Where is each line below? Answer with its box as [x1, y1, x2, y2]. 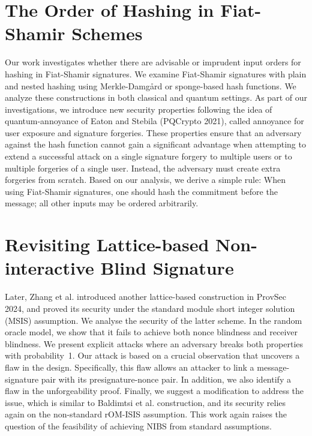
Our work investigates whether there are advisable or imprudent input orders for [5, 56, 301, 68]
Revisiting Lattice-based [5, 232, 209, 257]
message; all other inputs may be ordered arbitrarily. [5, 197, 199, 209]
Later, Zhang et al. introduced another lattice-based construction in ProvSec [5, 290, 286, 303]
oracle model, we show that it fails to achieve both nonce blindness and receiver [5, 326, 298, 338]
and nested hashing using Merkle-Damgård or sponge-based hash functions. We [5, 79, 296, 92]
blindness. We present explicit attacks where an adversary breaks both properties [5, 337, 304, 350]
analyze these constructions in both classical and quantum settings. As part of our [5, 91, 307, 104]
